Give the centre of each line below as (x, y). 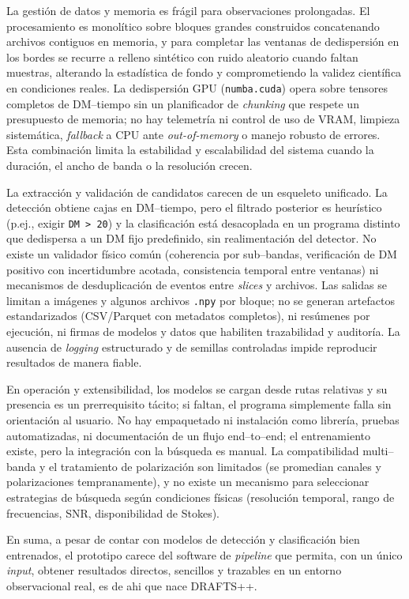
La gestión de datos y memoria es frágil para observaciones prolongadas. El (188, 10)
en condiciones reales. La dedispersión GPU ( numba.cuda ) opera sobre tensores (197, 87)
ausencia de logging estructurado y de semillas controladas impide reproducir (192, 347)
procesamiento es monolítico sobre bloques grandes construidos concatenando (193, 26)
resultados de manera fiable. (74, 362)
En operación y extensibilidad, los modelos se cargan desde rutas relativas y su (197, 388)
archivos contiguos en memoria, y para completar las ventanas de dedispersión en (203, 41)
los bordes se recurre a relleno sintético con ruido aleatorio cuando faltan (182, 57)
